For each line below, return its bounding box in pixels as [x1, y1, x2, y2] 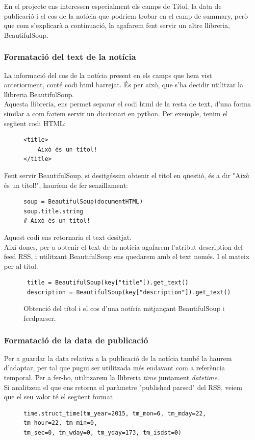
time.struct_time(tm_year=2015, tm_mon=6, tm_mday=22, [24, 410, 206, 417]
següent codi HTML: [4, 118, 66, 128]
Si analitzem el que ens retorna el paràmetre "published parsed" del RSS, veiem [4, 382, 242, 392]
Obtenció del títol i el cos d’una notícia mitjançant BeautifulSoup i [24, 303, 225, 313]
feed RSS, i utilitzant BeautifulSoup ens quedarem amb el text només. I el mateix [4, 251, 250, 261]
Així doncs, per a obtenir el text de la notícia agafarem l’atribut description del [4, 241, 243, 252]
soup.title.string [24, 207, 83, 215]
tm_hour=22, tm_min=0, [24, 419, 98, 427]
